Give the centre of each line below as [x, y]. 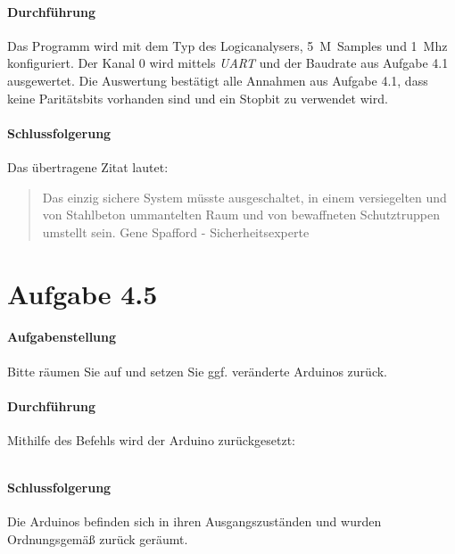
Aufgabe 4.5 [83, 293]
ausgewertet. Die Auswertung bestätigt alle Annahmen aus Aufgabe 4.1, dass [218, 80]
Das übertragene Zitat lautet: [88, 166]
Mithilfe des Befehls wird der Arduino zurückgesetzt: [151, 439]
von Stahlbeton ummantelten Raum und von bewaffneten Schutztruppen [241, 215]
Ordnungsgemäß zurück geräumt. [98, 538]
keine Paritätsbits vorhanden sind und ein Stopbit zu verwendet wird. [198, 98]
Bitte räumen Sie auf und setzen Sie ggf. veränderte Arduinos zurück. [198, 371]
